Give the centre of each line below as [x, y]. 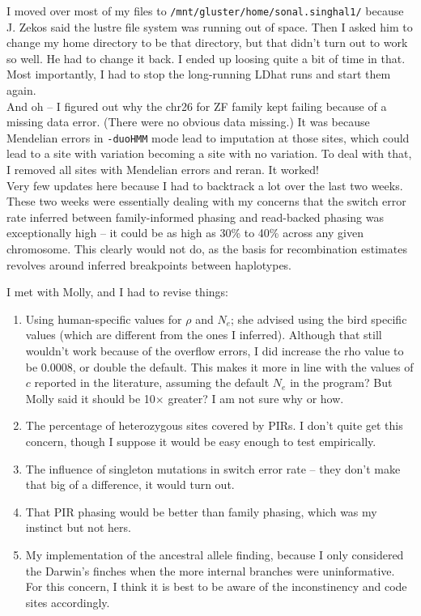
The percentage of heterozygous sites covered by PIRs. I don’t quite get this [214, 425]
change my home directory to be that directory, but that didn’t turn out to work [207, 42]
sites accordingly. [68, 602]
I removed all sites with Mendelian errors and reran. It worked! [163, 170]
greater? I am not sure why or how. [256, 398]
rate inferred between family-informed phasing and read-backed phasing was [195, 217]
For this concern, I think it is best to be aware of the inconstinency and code [216, 586]
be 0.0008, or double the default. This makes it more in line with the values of [219, 366]
